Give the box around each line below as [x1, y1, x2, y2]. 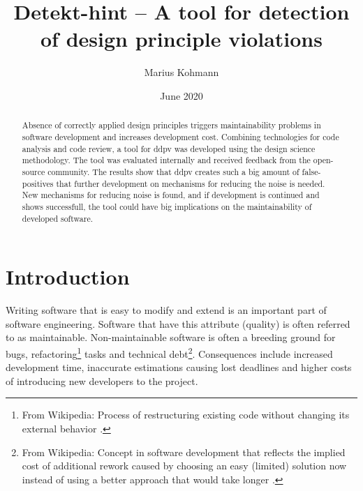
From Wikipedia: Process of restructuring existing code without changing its [22, 407, 350, 422]
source [22, 165, 45, 177]
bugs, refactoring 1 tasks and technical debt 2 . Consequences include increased [6, 344, 333, 361]
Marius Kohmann [144, 65, 219, 80]
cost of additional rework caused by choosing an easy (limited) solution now [22, 458, 347, 473]
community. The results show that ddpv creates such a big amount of [47, 165, 299, 177]
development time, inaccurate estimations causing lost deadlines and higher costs [6, 360, 352, 375]
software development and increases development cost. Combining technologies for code [22, 130, 339, 142]
